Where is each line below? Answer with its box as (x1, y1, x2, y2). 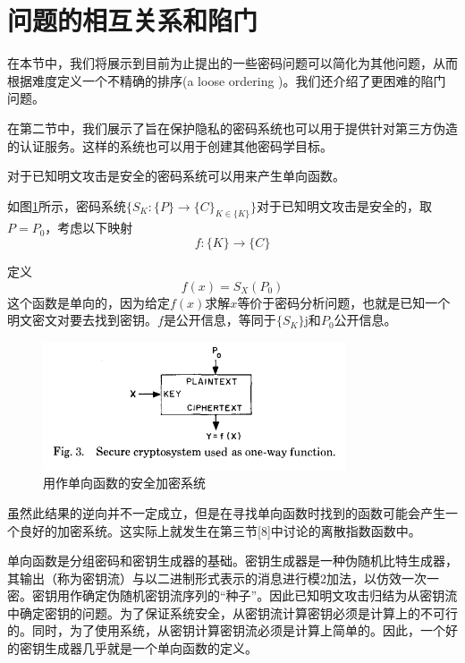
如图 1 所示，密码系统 (7, 196, 126, 215)
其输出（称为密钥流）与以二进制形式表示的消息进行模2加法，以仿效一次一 (7, 568, 439, 587)
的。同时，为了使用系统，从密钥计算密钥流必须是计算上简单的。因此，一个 (7, 621, 445, 640)
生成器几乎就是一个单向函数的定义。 (44, 639, 258, 658)
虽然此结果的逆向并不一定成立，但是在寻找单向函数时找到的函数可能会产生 (7, 503, 445, 522)
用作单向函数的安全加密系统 (43, 473, 206, 492)
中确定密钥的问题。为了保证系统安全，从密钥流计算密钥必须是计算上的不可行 (7, 603, 458, 622)
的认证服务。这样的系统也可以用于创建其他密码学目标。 (7, 136, 333, 155)
